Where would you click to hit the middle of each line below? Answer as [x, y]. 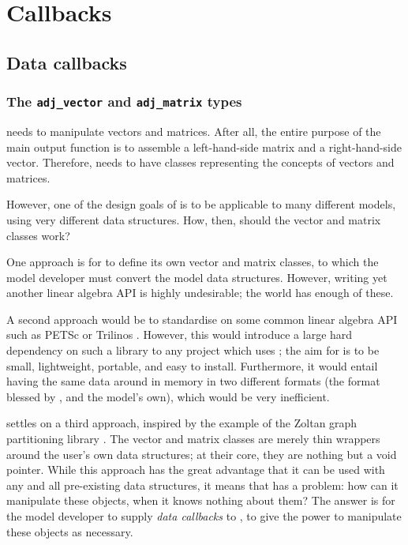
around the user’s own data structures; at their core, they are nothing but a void [202, 454]
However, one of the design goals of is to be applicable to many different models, [201, 204]
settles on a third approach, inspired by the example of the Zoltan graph [182, 423]
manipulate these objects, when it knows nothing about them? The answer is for [201, 500]
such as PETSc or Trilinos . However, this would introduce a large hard [180, 335]
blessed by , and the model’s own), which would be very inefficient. [168, 396]
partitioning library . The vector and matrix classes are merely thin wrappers [193, 439]
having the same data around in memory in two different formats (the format [193, 381]
